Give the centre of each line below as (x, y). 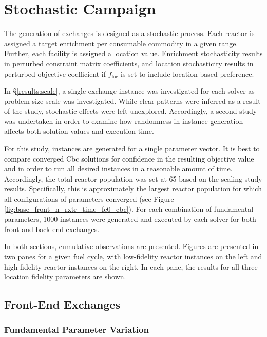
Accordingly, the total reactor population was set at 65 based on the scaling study (133, 178)
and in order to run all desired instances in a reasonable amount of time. (118, 168)
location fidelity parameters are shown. (65, 277)
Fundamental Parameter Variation (77, 330)
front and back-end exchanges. (52, 229)
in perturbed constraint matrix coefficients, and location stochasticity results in (129, 63)
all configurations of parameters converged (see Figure (89, 199)
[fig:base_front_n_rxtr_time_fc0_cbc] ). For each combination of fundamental (129, 209)
